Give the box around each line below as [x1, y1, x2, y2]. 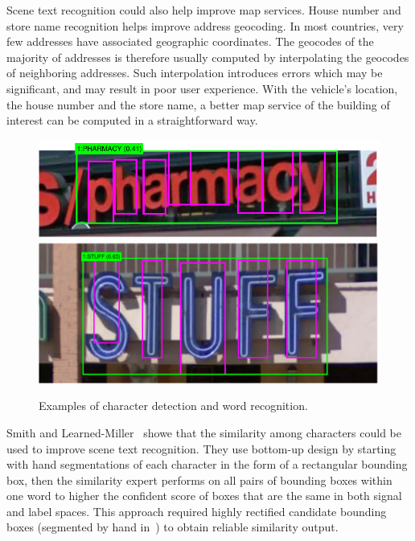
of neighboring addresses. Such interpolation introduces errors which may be [6, 64, 383, 81]
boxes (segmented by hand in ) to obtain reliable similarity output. [6, 518, 339, 535]
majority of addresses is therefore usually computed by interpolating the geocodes [6, 48, 409, 65]
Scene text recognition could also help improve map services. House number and [6, 2, 401, 18]
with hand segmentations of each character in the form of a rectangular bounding [6, 456, 408, 473]
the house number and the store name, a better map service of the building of [6, 96, 390, 113]
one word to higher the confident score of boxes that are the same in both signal [6, 487, 402, 504]
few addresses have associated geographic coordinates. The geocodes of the [6, 33, 374, 50]
